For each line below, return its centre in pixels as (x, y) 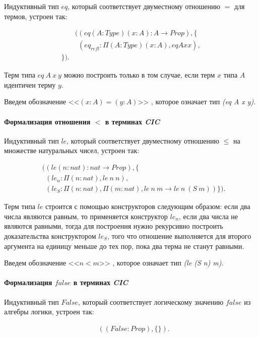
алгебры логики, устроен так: (49, 312)
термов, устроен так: (36, 16)
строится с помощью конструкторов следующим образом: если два (148, 206)
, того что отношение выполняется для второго (179, 235)
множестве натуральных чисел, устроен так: (72, 150)
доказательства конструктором (50, 235)
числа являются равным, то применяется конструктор (86, 216)
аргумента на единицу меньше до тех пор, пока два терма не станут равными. (124, 246)
